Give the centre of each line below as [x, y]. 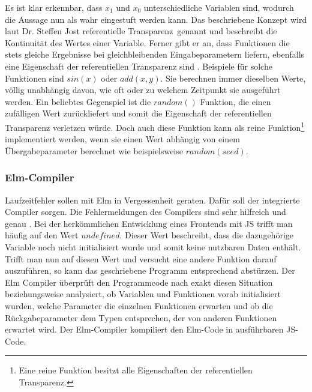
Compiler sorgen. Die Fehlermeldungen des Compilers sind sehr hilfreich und [145, 212]
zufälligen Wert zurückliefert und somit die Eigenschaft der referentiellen [138, 113]
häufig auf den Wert [42, 235]
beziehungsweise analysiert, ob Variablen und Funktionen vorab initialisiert [143, 294]
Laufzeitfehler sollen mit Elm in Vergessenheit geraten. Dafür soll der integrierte [152, 200]
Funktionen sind [34, 78]
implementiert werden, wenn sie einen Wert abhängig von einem [122, 139]
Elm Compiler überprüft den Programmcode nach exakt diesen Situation [139, 282]
